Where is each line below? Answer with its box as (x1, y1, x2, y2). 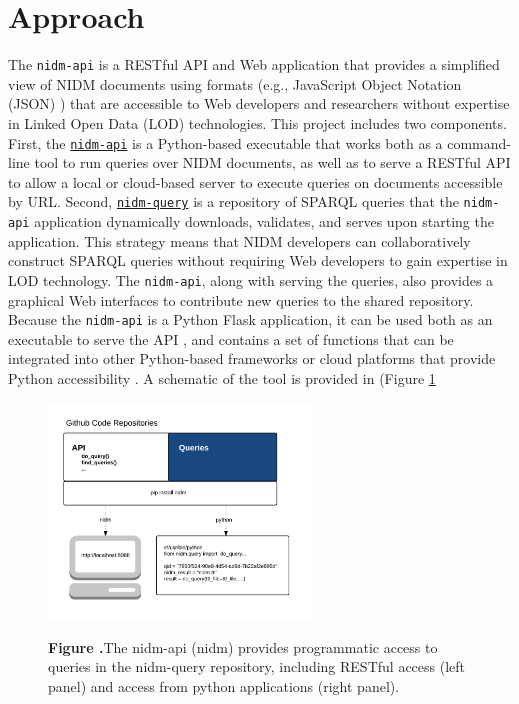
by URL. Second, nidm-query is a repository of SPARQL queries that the (8, 191, 459, 212)
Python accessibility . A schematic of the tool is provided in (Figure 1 (8, 368, 436, 388)
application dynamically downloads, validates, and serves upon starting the (34, 211, 494, 232)
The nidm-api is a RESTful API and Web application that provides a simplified (8, 54, 500, 75)
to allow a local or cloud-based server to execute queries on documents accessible (8, 171, 503, 192)
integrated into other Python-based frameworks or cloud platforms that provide (8, 348, 496, 369)
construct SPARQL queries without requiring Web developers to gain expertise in (8, 250, 508, 271)
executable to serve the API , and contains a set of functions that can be (8, 328, 454, 349)
